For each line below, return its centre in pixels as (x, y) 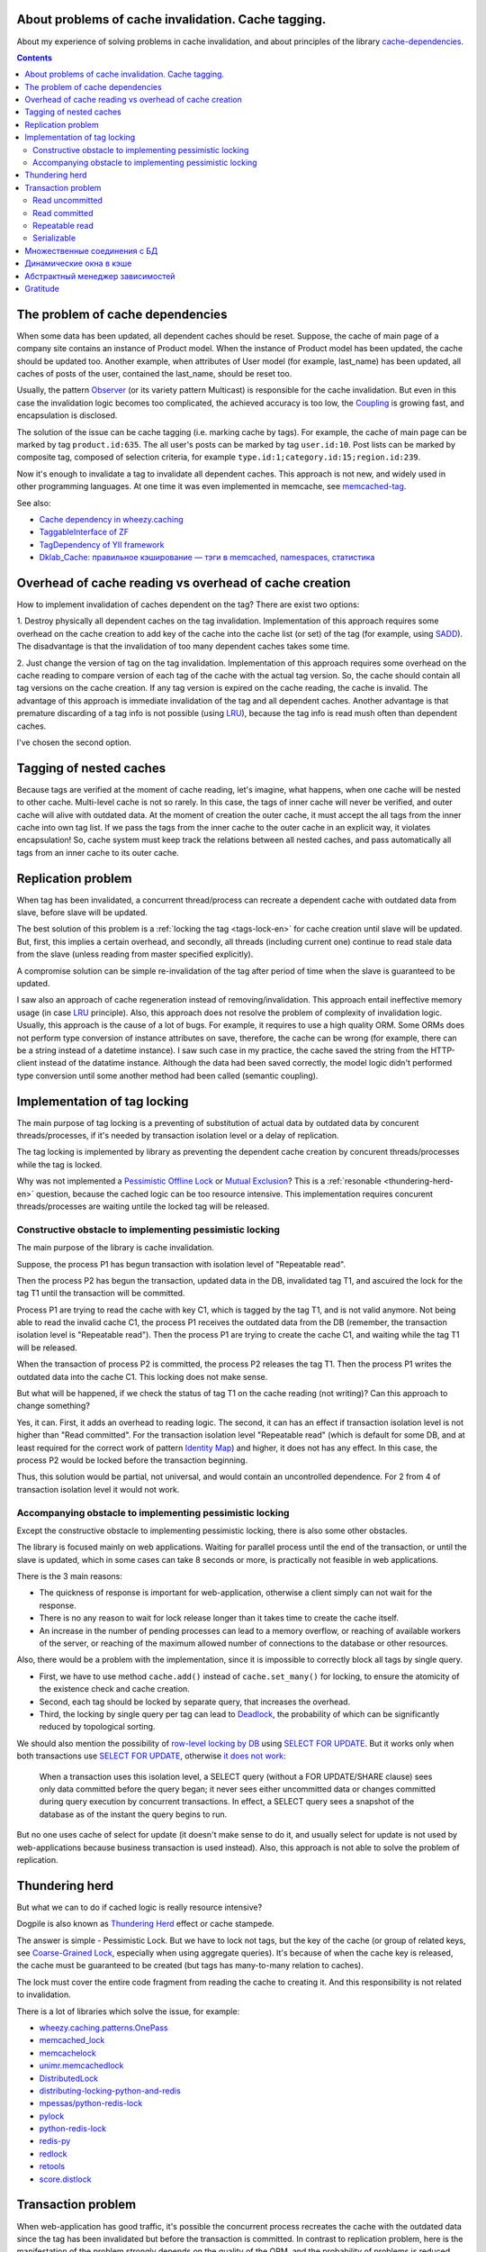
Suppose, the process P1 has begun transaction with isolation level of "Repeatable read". (181, 1264)
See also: (34, 503)
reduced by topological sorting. (97, 1727)
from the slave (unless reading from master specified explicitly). (135, 954)
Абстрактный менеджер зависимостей (100, 276)
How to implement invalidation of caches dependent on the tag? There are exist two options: (188, 604)
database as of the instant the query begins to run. (133, 1814)
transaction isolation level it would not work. (98, 1489)
